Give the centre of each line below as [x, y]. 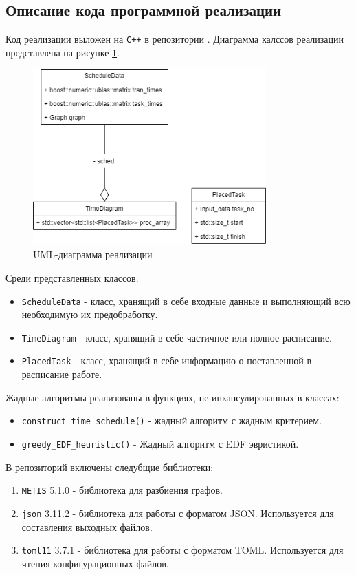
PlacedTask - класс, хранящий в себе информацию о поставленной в [167, 360]
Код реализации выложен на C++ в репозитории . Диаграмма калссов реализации [175, 39]
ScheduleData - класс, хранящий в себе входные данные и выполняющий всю [186, 301]
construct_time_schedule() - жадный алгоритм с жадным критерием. [172, 420]
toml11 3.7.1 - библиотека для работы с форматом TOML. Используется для [182, 550]
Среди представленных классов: [72, 277]
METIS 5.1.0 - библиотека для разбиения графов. [122, 490]
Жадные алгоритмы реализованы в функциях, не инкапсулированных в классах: [173, 397]
